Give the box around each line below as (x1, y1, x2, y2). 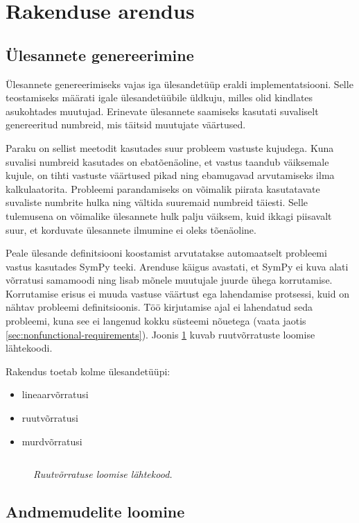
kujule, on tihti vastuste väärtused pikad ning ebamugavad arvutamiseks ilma (6, 168, 335, 182)
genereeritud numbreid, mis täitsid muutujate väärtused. (6, 117, 246, 132)
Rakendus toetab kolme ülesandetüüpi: (6, 363, 170, 378)
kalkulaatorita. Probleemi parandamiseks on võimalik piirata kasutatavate (6, 181, 320, 196)
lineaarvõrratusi (21, 387, 89, 402)
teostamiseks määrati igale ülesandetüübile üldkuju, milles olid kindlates (6, 90, 313, 105)
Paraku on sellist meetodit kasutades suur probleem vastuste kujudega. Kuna (6, 140, 334, 155)
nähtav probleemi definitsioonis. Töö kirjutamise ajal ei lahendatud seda (6, 300, 313, 314)
